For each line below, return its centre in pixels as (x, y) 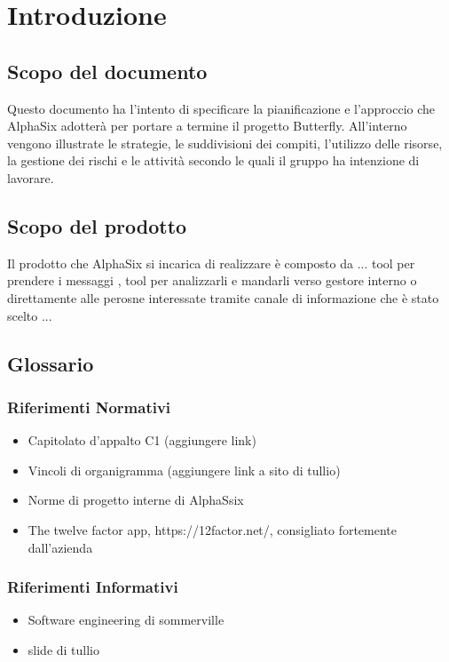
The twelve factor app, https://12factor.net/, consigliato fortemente (213, 529)
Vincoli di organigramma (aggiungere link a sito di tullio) (184, 470)
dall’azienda (60, 547)
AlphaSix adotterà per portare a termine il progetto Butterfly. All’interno (207, 126)
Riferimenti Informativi (93, 587)
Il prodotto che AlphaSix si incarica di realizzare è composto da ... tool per (211, 263)
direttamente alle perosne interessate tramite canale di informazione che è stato (223, 297)
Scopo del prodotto (97, 225)
